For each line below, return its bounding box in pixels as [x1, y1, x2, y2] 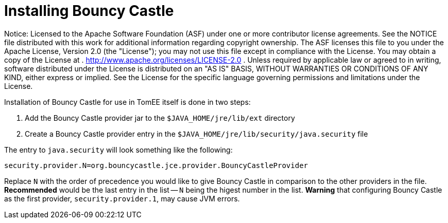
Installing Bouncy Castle [4, 2, 174, 20]
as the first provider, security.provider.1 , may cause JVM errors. [4, 194, 240, 203]
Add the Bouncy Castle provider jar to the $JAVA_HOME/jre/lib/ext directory [25, 113, 295, 122]
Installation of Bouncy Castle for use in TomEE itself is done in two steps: [4, 97, 251, 106]
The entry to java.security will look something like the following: [4, 145, 233, 154]
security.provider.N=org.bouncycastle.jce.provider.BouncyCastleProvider [4, 161, 308, 170]
